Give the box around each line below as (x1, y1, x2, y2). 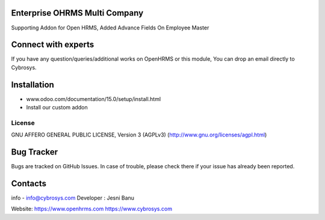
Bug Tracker (11, 147, 58, 157)
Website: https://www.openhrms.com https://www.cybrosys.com (11, 205, 173, 213)
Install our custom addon (26, 104, 88, 111)
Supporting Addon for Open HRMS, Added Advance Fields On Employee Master (11, 24, 209, 31)
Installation (11, 79, 54, 90)
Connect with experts (11, 40, 94, 50)
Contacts (11, 178, 47, 189)
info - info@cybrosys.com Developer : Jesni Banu (11, 194, 135, 201)
